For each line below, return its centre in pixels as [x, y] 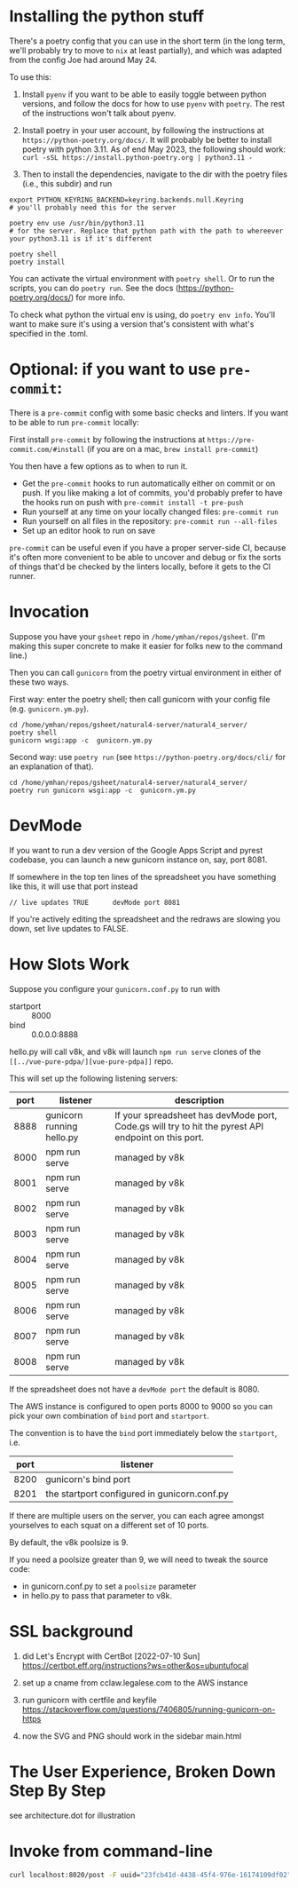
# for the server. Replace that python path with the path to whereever [146, 231]
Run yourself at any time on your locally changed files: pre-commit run [150, 512]
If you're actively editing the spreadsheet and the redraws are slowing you [145, 919]
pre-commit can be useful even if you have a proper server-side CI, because [148, 547]
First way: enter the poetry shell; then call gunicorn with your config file [140, 699]
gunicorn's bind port [88, 1479]
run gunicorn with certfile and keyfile [89, 1700]
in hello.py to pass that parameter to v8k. [97, 1595]
